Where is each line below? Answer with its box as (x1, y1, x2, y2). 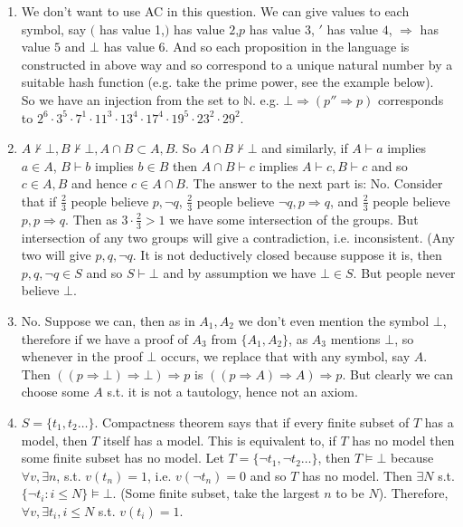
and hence (71, 174, 128, 193)
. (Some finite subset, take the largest (112, 484, 320, 503)
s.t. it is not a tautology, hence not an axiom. (107, 382, 358, 401)
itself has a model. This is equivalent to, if (103, 430, 336, 449)
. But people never (353, 263, 456, 282)
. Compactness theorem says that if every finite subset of (94, 412, 410, 431)
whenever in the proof (21, 347, 143, 366)
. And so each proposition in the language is (165, 37, 410, 56)
